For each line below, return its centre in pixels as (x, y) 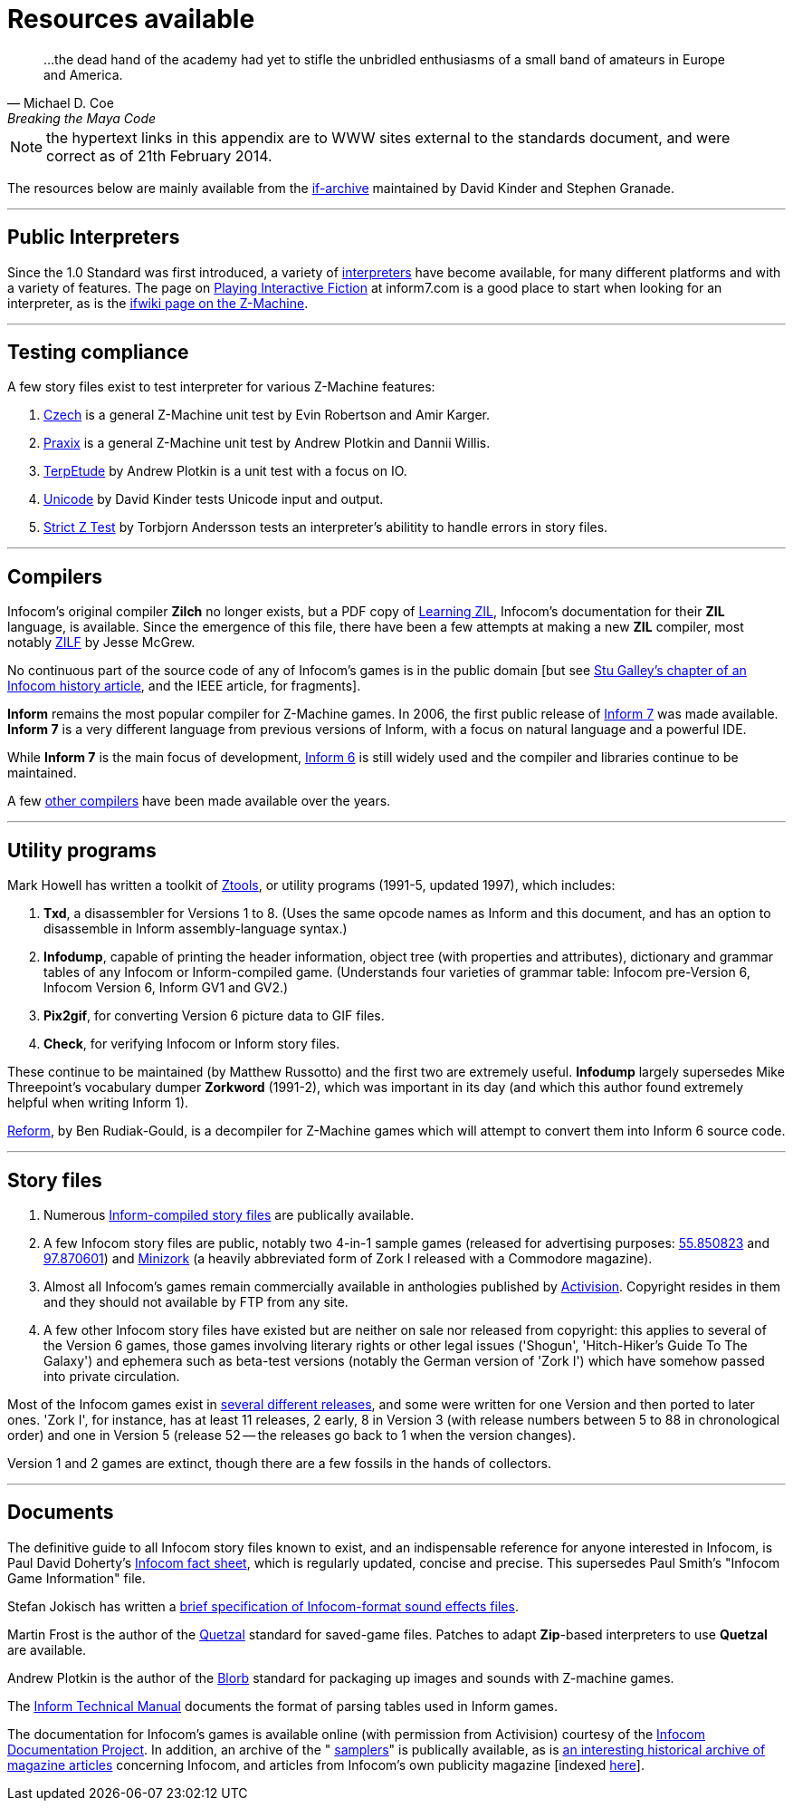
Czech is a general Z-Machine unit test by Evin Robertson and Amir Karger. (267, 415)
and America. (83, 74)
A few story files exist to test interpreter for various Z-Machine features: (221, 387)
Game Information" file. (76, 1578)
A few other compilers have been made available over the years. (199, 801)
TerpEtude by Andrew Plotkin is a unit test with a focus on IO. (225, 471)
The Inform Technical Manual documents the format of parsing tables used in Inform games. (282, 1706)
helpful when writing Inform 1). (98, 1103)
